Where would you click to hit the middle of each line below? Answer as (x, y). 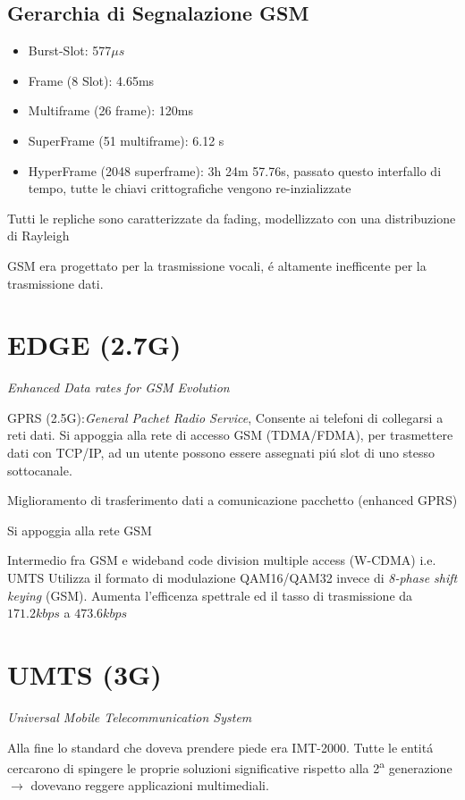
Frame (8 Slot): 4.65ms (91, 80)
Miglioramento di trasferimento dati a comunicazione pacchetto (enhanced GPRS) (232, 500)
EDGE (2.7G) (94, 345)
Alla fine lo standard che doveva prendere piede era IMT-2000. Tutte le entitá (220, 747)
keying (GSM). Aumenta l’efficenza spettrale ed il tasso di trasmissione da (210, 595)
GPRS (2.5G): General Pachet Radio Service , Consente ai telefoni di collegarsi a (225, 417)
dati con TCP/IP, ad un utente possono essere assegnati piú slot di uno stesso (221, 453)
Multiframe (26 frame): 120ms (110, 110)
